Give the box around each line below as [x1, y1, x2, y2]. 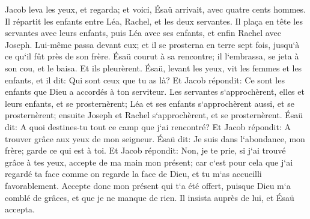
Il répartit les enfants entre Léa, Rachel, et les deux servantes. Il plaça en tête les [5, 14, 303, 27]
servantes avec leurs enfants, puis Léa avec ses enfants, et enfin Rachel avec [5, 26, 281, 39]
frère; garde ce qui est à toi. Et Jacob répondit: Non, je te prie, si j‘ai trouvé [5, 144, 286, 157]
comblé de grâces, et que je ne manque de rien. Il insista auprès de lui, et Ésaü [5, 191, 294, 203]
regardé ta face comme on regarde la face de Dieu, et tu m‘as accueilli [5, 167, 262, 180]
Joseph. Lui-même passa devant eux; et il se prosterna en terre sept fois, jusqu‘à [5, 38, 300, 50]
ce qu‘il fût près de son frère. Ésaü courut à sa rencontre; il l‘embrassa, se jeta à [5, 50, 299, 62]
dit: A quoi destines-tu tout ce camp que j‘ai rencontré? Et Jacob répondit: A [5, 120, 291, 133]
